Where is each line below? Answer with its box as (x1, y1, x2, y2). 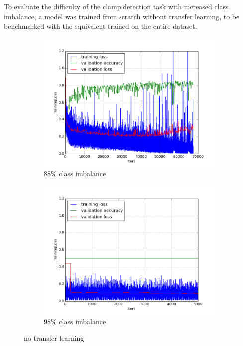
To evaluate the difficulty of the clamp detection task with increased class (4, 1, 229, 11)
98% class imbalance (44, 316, 106, 326)
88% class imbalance (44, 168, 106, 179)
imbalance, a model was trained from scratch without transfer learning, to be (4, 11, 240, 21)
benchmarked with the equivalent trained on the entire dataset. (4, 21, 197, 31)
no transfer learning (24, 333, 84, 343)
